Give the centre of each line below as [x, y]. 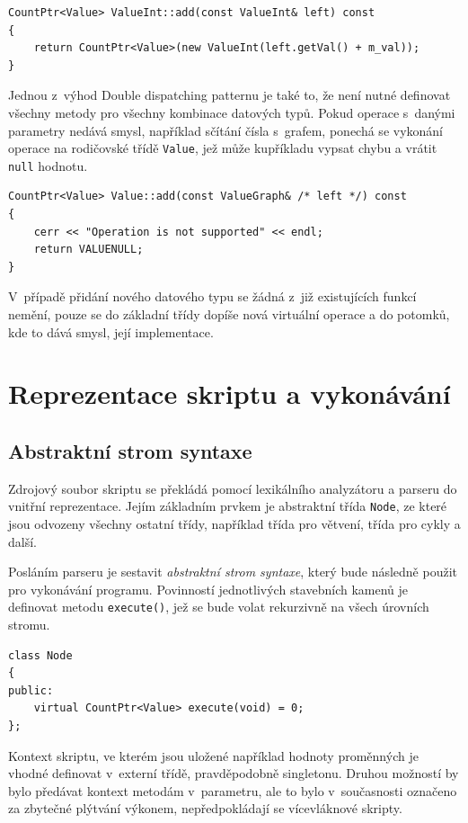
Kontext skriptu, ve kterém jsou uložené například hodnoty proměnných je [213, 755]
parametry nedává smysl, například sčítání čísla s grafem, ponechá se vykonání [226, 130]
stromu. [29, 625]
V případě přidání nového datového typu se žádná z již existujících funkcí [212, 296]
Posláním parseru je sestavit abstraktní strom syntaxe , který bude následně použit [233, 572]
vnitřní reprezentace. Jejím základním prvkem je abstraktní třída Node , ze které [228, 506]
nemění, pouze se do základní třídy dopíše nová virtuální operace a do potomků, [229, 314]
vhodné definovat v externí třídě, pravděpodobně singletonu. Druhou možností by [234, 773]
